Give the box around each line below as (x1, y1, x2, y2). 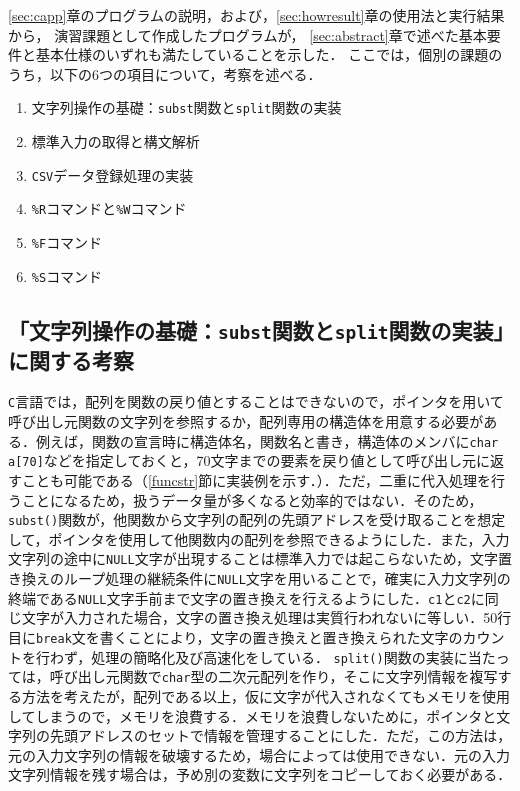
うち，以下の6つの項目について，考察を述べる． (8, 63, 322, 84)
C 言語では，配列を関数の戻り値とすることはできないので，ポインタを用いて (8, 391, 504, 412)
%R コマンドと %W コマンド (31, 198, 187, 219)
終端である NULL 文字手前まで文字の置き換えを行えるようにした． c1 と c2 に (8, 587, 485, 608)
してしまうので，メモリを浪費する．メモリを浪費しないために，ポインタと (8, 705, 497, 726)
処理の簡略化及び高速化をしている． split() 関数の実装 (91, 646, 454, 667)
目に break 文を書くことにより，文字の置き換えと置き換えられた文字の (8, 626, 463, 647)
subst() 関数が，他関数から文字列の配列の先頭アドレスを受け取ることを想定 (8, 509, 506, 530)
